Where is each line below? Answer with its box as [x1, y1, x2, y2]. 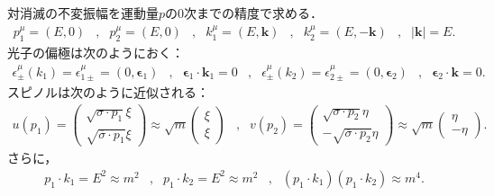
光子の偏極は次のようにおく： [7, 43, 184, 62]
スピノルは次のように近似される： [7, 83, 209, 102]
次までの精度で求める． [184, 4, 324, 22]
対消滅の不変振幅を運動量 [7, 4, 159, 22]
